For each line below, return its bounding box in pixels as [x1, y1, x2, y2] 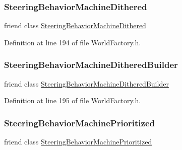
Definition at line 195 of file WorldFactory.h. [4, 95, 141, 106]
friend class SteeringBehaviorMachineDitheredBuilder [4, 78, 169, 89]
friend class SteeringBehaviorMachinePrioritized [4, 136, 152, 147]
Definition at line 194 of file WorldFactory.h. [4, 37, 141, 47]
